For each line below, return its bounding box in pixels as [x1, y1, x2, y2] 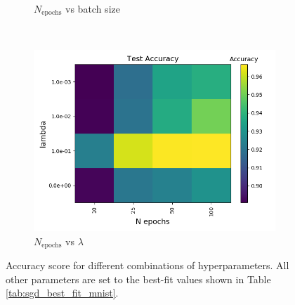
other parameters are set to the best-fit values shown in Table [6, 271, 271, 286]
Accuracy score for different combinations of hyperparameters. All [6, 258, 289, 273]
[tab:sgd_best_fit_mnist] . [6, 285, 119, 300]
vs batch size [65, 1, 120, 15]
